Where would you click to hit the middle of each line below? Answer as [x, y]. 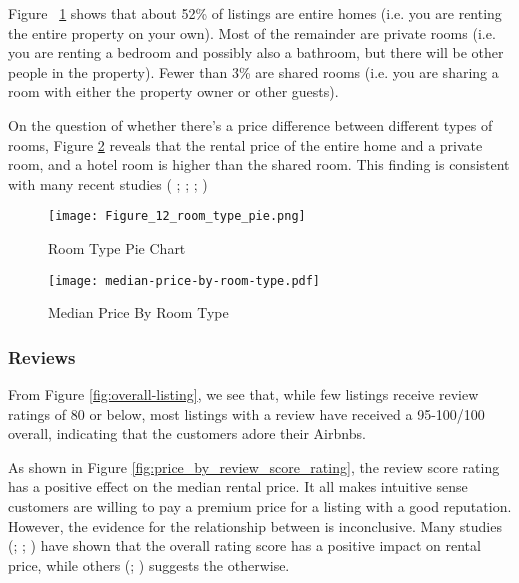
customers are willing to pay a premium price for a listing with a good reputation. [260, 506]
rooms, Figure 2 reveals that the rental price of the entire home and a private [245, 144]
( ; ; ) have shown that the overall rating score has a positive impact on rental [244, 545]
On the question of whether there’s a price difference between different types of [250, 124]
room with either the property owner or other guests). [173, 91]
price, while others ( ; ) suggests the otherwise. [149, 564]
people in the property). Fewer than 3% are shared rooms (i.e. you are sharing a [253, 71]
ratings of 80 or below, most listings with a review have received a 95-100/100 [246, 413]
